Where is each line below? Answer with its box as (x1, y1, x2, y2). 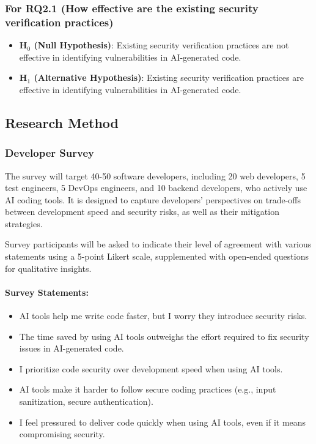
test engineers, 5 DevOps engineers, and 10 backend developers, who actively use (5, 181, 307, 194)
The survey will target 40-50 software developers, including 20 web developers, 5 (5, 169, 306, 182)
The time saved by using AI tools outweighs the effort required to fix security (19, 329, 309, 342)
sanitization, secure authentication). (19, 395, 153, 408)
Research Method (5, 113, 119, 132)
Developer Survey (5, 145, 94, 160)
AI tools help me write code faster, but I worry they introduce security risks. (19, 309, 307, 322)
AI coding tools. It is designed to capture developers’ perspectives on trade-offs (5, 193, 301, 206)
